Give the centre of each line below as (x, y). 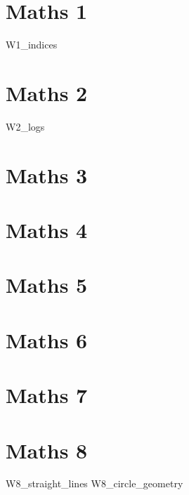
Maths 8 (47, 450)
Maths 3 (47, 174)
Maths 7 (47, 395)
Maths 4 (47, 230)
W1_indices (32, 45)
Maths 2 (47, 92)
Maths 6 (47, 339)
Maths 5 (47, 285)
